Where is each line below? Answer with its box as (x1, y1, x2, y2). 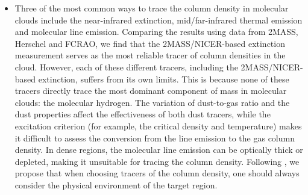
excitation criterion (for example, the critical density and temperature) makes (14, 119, 302, 132)
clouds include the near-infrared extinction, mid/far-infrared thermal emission (14, 13, 303, 26)
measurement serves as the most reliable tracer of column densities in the (14, 49, 286, 61)
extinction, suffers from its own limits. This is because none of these (38, 72, 289, 85)
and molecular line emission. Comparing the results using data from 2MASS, (14, 25, 298, 38)
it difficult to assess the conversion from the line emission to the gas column (14, 131, 295, 144)
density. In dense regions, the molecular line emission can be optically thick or (14, 143, 303, 156)
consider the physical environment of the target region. (14, 178, 218, 191)
